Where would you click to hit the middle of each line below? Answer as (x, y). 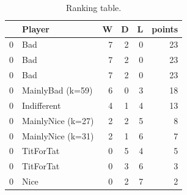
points (165, 28)
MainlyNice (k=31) (58, 135)
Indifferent (42, 105)
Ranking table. (94, 7)
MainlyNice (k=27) (58, 120)
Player (36, 28)
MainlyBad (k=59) (57, 90)
